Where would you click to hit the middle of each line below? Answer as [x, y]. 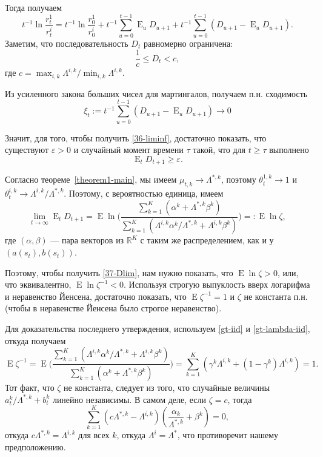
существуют [27, 150]
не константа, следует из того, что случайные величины [167, 388]
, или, [288, 272]
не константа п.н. [276, 296]
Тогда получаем [34, 7]
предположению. [35, 446]
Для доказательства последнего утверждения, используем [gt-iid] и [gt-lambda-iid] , [158, 329]
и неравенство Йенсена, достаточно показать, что [96, 296]
